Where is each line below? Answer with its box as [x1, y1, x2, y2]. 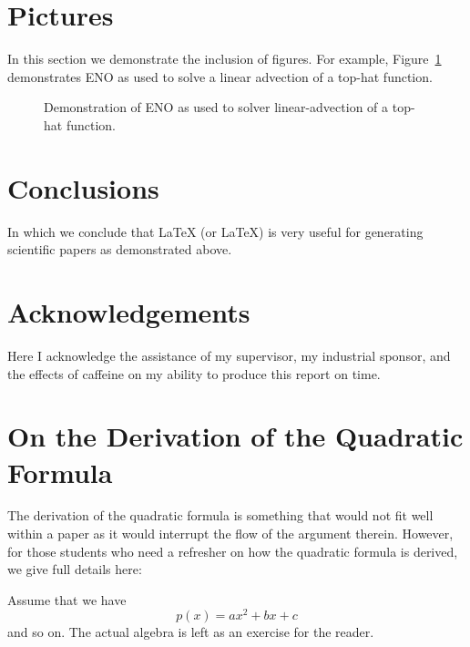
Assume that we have [7, 590, 127, 609]
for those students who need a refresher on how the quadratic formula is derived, [7, 541, 458, 560]
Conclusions [7, 169, 159, 206]
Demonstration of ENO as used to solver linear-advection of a [44, 98, 389, 117]
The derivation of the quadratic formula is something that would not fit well [7, 506, 434, 525]
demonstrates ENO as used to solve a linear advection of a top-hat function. [7, 67, 433, 86]
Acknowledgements [7, 293, 250, 330]
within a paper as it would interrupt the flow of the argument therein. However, [7, 524, 454, 543]
